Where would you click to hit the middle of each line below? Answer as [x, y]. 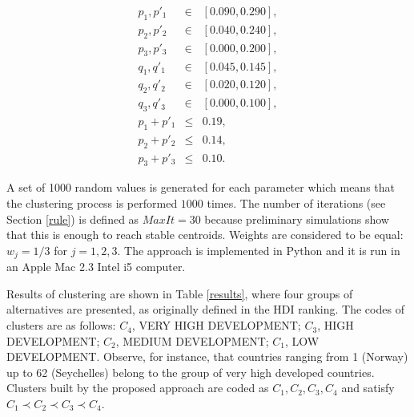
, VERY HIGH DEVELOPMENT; [216, 325]
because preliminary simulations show [297, 219]
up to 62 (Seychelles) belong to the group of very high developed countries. [191, 372]
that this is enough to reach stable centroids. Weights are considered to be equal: [205, 235]
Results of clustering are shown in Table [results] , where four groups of [180, 293]
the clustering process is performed [92, 203]
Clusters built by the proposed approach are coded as [138, 388]
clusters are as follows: [61, 325]
